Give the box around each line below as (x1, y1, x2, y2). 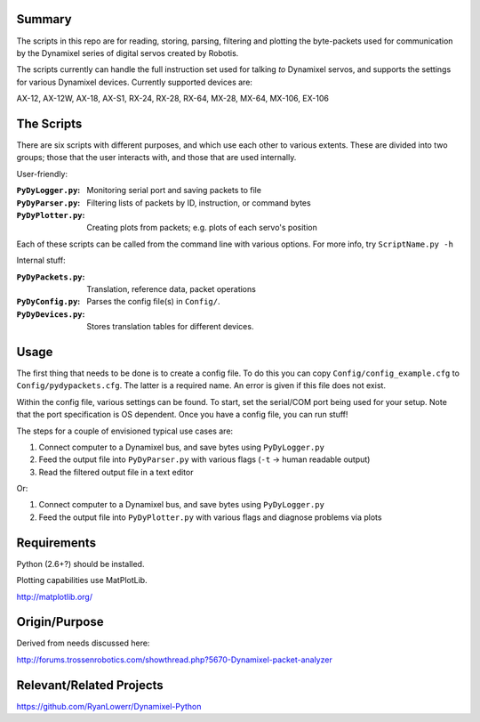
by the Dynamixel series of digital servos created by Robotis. (16, 47, 239, 58)
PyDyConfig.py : (16, 296, 81, 307)
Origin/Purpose (16, 614, 104, 629)
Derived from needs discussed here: (16, 637, 150, 649)
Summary (16, 12, 72, 27)
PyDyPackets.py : (16, 272, 85, 282)
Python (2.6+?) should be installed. (16, 558, 145, 569)
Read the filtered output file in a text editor (38, 466, 194, 477)
